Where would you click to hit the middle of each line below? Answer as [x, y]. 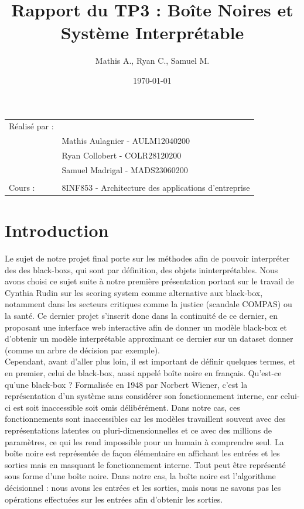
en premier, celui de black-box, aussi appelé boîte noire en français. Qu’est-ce [143, 373]
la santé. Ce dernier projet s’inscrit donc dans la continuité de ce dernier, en [141, 316]
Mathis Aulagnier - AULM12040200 [126, 141]
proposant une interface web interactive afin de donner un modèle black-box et [146, 327]
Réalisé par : [31, 126]
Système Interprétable [152, 32]
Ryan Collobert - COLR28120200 [122, 155]
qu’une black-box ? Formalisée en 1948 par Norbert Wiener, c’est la [126, 384]
